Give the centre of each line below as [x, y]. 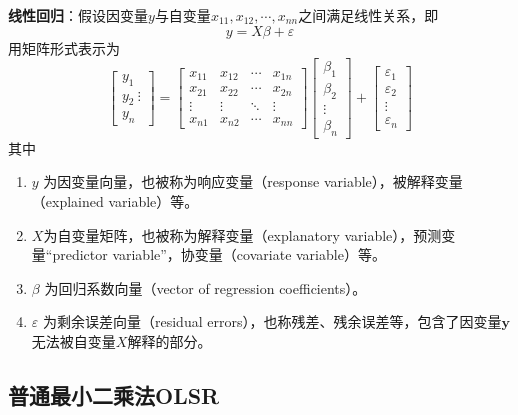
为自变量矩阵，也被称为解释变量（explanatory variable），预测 [242, 234]
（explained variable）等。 [115, 200]
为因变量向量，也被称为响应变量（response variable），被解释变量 [253, 181]
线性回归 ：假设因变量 [78, 15]
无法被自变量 [73, 340]
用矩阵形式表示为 [64, 47]
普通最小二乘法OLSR [114, 394]
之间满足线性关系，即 [368, 15]
